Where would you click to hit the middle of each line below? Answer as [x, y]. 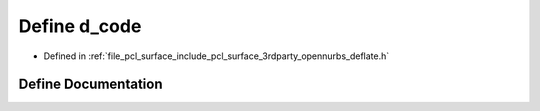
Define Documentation [90, 84]
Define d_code [80, 26]
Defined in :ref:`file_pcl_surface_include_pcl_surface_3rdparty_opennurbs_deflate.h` [216, 56]
